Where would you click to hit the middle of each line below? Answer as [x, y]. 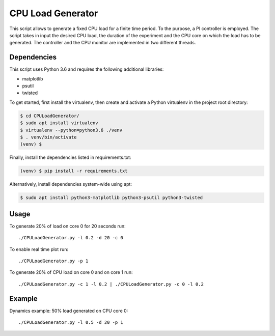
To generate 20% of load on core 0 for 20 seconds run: [67, 226]
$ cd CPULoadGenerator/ [50, 116]
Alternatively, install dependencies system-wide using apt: [71, 184]
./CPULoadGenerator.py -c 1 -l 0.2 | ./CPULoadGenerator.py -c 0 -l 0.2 [111, 284]
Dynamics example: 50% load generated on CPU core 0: [69, 311]
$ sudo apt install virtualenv [59, 123]
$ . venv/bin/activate [48, 137]
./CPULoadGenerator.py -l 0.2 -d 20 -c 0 [71, 238]
